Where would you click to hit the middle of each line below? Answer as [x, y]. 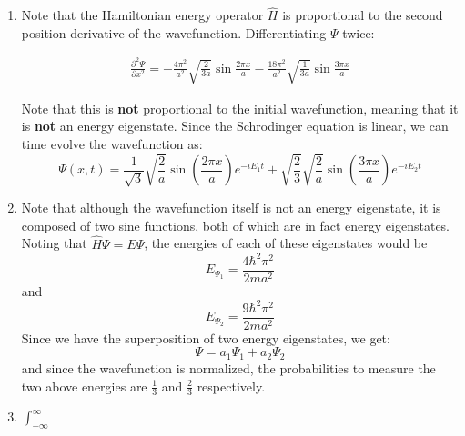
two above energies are [84, 386]
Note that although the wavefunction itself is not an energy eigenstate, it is [231, 208]
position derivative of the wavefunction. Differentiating [174, 32]
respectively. [231, 386]
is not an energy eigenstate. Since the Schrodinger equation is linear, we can [235, 126]
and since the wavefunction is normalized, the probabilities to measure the [228, 367]
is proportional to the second [363, 15]
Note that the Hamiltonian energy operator [142, 15]
